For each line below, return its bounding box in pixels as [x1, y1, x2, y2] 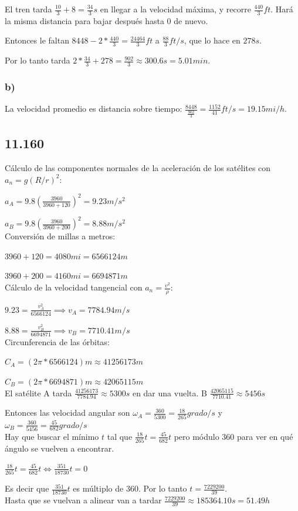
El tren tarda [5, 3, 52, 15]
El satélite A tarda [5, 386, 72, 399]
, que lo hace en [184, 34, 241, 46]
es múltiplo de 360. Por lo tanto [73, 482, 187, 495]
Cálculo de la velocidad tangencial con [5, 281, 143, 293]
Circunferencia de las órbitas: [5, 335, 110, 348]
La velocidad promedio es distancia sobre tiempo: [5, 102, 182, 115]
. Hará [270, 3, 293, 15]
